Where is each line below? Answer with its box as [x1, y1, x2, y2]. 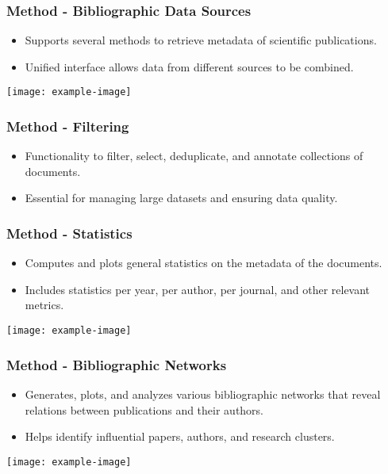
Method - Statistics [6, 223, 133, 243]
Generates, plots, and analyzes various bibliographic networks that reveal [25, 385, 381, 402]
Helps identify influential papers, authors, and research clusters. [25, 428, 335, 445]
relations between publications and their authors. [25, 401, 264, 418]
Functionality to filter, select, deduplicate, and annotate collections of [25, 147, 363, 164]
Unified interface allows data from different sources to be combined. [25, 58, 354, 75]
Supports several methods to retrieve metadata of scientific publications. [25, 32, 377, 48]
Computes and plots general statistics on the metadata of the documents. [25, 254, 382, 271]
